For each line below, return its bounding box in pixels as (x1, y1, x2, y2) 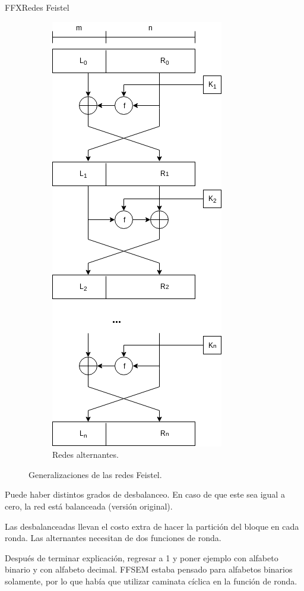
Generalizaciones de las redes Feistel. (28, 468, 162, 480)
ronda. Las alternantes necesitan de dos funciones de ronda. (5, 532, 221, 544)
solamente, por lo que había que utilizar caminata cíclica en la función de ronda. (5, 574, 297, 587)
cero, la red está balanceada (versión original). (5, 499, 173, 512)
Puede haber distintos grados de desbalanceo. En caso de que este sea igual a (5, 488, 285, 501)
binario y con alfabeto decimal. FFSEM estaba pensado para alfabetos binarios (5, 563, 293, 576)
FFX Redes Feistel (5, 1, 69, 13)
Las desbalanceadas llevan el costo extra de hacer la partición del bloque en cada (5, 520, 299, 532)
